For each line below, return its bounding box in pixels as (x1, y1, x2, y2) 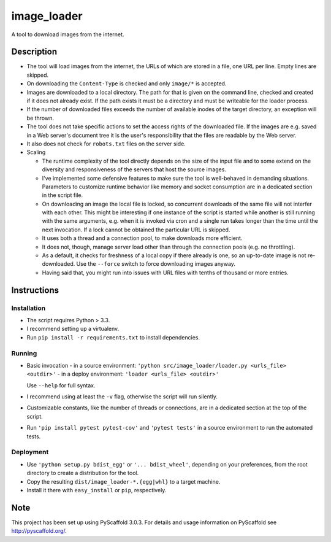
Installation (11, 304, 46, 312)
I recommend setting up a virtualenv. (26, 325, 120, 333)
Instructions (11, 285, 59, 295)
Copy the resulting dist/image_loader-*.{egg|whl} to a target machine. (26, 478, 221, 485)
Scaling (26, 149, 46, 156)
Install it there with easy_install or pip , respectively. (26, 486, 167, 494)
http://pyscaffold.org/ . (11, 527, 67, 535)
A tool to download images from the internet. (11, 31, 124, 38)
